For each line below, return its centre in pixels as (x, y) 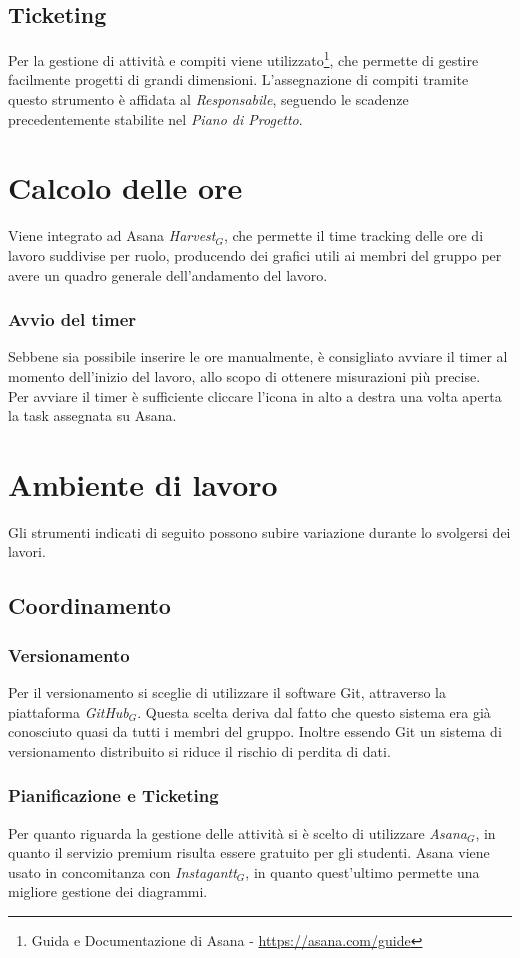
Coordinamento (89, 605)
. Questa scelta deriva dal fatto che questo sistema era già (314, 711)
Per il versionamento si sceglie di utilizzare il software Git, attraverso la (227, 692)
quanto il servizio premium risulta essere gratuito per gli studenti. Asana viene (249, 852)
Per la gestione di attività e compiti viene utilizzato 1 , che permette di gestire (243, 58)
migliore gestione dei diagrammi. (108, 891)
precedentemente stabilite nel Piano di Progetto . (155, 118)
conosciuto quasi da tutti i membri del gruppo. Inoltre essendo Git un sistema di (255, 731)
